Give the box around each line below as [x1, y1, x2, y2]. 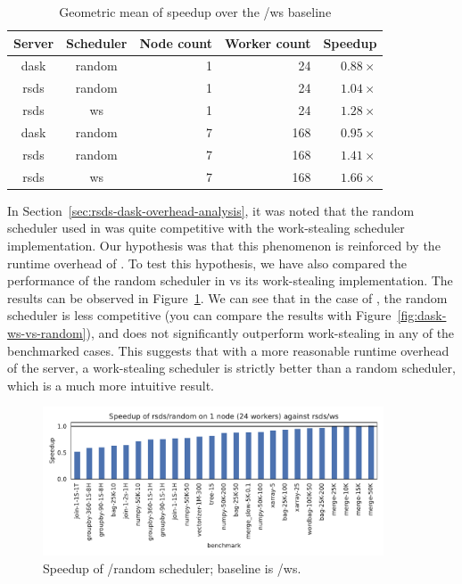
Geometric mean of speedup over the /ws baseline [59, 3, 332, 21]
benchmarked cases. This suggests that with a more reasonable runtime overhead [7, 341, 450, 359]
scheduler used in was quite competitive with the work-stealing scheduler [7, 218, 405, 237]
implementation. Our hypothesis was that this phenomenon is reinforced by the [7, 235, 441, 254]
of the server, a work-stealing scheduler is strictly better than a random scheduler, [7, 358, 456, 377]
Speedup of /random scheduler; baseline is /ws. [43, 558, 301, 577]
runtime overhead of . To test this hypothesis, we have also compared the [7, 253, 408, 272]
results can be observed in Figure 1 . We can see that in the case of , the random [7, 288, 448, 307]
